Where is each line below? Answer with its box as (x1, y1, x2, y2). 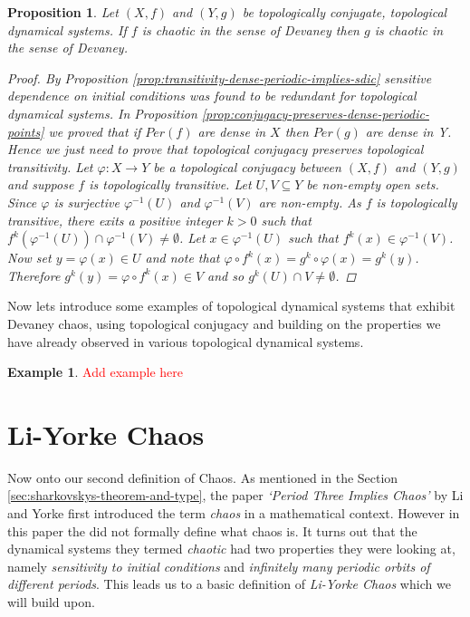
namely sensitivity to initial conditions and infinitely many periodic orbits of (7, 556, 430, 575)
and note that (145, 248, 220, 267)
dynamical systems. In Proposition (7, 103, 197, 122)
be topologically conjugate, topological (242, 3, 447, 21)
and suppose (7, 175, 74, 194)
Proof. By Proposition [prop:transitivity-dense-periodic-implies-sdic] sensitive (7, 68, 432, 87)
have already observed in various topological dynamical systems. (7, 332, 364, 351)
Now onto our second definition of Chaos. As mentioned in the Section (7, 468, 398, 487)
